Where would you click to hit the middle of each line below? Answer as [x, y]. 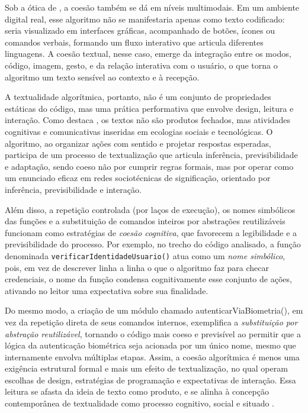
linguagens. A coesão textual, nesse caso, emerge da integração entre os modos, [148, 54]
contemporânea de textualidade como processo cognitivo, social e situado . [139, 403]
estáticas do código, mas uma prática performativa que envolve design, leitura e [149, 108]
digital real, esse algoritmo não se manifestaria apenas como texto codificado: [145, 19]
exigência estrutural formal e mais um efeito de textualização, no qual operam [146, 368]
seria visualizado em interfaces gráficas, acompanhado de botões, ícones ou [140, 30]
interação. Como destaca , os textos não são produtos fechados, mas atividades [148, 120]
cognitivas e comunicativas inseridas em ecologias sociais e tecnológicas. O [139, 131]
